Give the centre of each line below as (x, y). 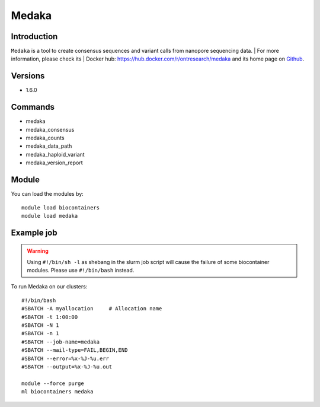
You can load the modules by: (47, 194)
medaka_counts (45, 138)
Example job (34, 232)
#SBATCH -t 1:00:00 (50, 317)
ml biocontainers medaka (57, 392)
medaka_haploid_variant (55, 154)
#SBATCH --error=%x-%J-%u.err (65, 358)
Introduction (34, 36)
